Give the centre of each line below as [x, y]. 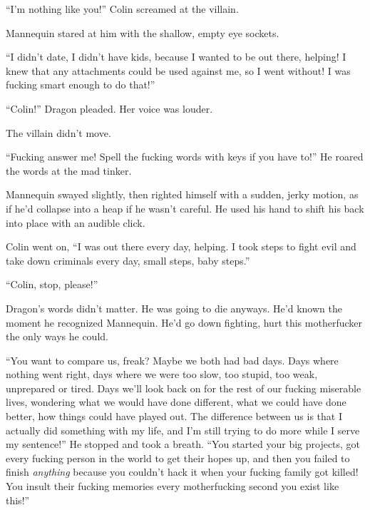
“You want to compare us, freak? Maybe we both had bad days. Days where [172, 360]
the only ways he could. [57, 336]
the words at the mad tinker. [69, 170]
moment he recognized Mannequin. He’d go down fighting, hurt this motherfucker [184, 322]
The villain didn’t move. [58, 132]
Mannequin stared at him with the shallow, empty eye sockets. [143, 32]
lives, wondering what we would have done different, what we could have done [176, 402]
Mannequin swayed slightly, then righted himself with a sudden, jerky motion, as [182, 194]
